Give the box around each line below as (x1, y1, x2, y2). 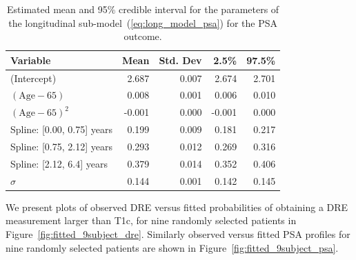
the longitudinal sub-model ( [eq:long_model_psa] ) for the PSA (8, 15, 277, 30)
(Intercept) (10, 70, 57, 85)
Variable (10, 52, 51, 67)
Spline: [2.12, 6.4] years (10, 156, 108, 170)
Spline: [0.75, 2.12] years (10, 139, 112, 153)
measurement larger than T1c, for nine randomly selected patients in (6, 213, 297, 228)
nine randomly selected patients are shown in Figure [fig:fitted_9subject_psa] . (6, 240, 339, 254)
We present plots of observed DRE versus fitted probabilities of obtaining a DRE (6, 199, 348, 214)
